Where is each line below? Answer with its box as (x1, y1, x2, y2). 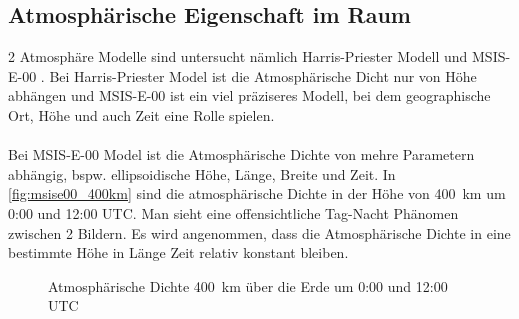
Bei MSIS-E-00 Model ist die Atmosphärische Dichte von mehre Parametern (8, 144, 475, 165)
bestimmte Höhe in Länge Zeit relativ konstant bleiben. (8, 242, 349, 263)
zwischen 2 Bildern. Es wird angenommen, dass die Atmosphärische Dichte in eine (8, 222, 511, 243)
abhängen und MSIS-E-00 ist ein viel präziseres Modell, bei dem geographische (8, 85, 491, 106)
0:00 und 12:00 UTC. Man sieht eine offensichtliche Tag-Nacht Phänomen (8, 202, 459, 223)
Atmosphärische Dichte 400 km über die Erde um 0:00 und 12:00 (48, 275, 448, 296)
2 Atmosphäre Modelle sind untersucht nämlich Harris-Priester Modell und (8, 46, 468, 67)
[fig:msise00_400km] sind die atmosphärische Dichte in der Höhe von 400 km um (8, 183, 506, 204)
